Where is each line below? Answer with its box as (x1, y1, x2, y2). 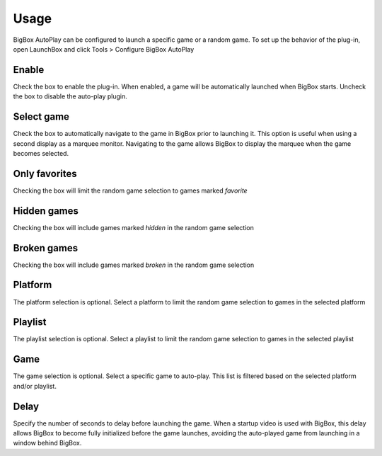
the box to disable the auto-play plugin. (13, 92, 127, 101)
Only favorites (13, 167, 77, 180)
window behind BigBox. (13, 439, 82, 448)
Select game (13, 110, 70, 123)
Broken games (13, 241, 78, 254)
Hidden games (13, 205, 79, 217)
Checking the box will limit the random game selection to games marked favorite (13, 186, 248, 195)
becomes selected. (13, 149, 69, 157)
